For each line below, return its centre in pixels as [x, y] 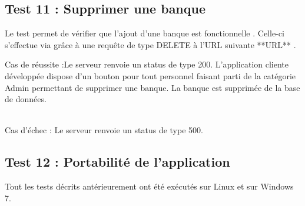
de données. [26, 99]
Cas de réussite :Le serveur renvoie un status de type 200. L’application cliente [147, 64]
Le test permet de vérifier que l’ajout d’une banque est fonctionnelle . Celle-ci [145, 33]
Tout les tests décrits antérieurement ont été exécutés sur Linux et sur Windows [149, 186]
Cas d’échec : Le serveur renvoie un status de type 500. [104, 130]
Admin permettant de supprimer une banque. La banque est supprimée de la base [152, 87]
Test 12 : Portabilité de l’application [117, 162]
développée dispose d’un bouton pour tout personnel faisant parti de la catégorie [150, 75]
